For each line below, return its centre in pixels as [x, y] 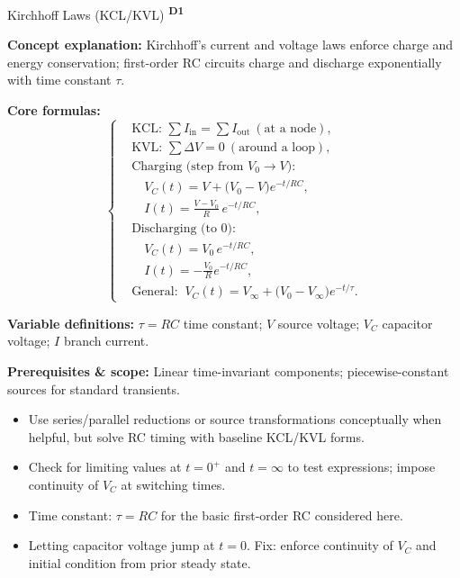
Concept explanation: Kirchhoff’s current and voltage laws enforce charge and [230, 45]
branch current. [106, 341]
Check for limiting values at [105, 467]
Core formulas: [54, 110]
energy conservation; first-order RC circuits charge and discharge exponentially [225, 62]
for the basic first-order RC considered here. [282, 515]
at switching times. [173, 484]
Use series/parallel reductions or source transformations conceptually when [235, 419]
